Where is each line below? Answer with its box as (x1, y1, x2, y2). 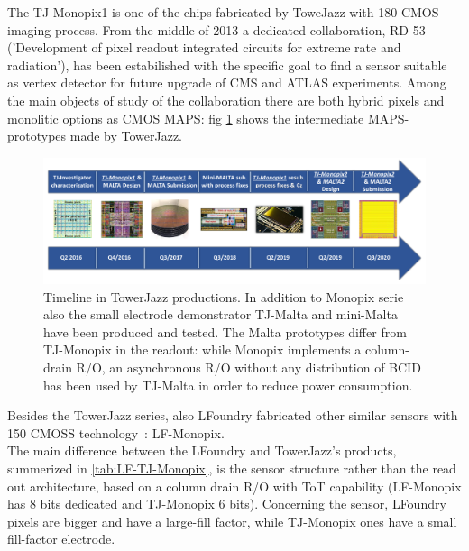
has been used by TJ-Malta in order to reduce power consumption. (43, 375, 413, 394)
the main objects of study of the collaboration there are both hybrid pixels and (7, 90, 445, 109)
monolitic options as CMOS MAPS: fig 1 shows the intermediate (7, 108, 364, 127)
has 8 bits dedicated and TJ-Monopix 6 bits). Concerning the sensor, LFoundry (7, 494, 446, 513)
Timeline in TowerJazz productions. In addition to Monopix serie (43, 287, 404, 306)
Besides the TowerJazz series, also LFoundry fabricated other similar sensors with (7, 406, 458, 425)
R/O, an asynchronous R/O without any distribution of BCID (76, 358, 421, 377)
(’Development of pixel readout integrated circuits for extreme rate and (7, 38, 401, 57)
